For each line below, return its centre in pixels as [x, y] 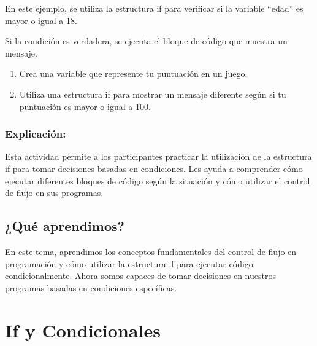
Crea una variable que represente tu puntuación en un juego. [133, 73]
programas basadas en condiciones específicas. [91, 287]
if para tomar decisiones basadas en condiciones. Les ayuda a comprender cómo [154, 168]
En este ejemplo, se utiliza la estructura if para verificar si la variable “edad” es [154, 8]
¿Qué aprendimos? [65, 226]
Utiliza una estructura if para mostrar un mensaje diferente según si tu [153, 94]
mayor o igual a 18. [41, 20]
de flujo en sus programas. [54, 193]
